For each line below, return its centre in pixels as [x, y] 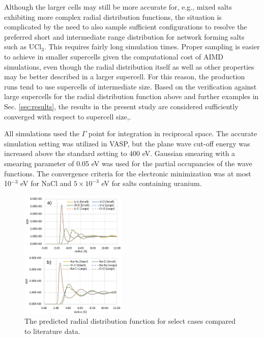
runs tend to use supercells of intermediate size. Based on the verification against [130, 86]
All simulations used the [42, 133]
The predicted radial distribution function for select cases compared [130, 321]
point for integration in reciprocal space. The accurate [173, 133]
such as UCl [23, 47]
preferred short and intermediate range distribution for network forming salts [124, 36]
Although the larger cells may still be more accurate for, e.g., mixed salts [118, 7]
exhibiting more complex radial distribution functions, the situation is [113, 17]
